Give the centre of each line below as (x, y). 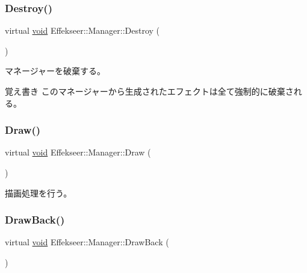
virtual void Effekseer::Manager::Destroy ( (82, 30)
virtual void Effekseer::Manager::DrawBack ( (87, 242)
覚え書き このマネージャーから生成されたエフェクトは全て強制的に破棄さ (149, 91)
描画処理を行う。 (39, 193)
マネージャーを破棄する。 (55, 71)
